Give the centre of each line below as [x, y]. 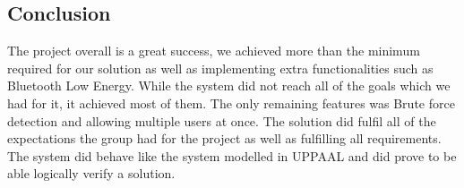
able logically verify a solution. [91, 173]
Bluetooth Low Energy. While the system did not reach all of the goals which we [229, 85]
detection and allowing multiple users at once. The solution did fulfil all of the [222, 120]
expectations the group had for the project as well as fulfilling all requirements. [224, 138]
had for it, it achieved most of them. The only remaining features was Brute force [231, 103]
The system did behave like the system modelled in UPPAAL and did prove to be [232, 155]
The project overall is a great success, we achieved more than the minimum [214, 51]
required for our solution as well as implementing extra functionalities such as [220, 68]
